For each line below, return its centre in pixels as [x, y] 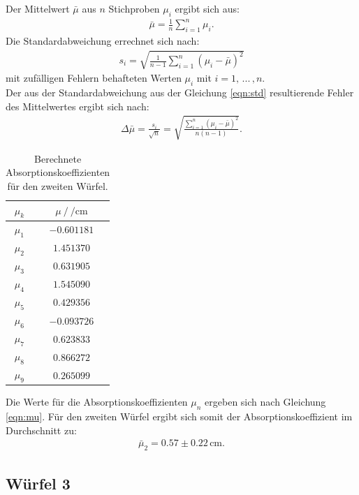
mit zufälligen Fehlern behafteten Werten [94, 78]
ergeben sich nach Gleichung [265, 402]
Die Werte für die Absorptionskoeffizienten [97, 402]
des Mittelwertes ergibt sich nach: [78, 106]
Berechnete [58, 158]
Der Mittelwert [38, 8]
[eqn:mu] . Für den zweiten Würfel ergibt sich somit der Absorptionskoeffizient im [179, 416]
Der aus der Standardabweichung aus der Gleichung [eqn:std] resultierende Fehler [180, 93]
